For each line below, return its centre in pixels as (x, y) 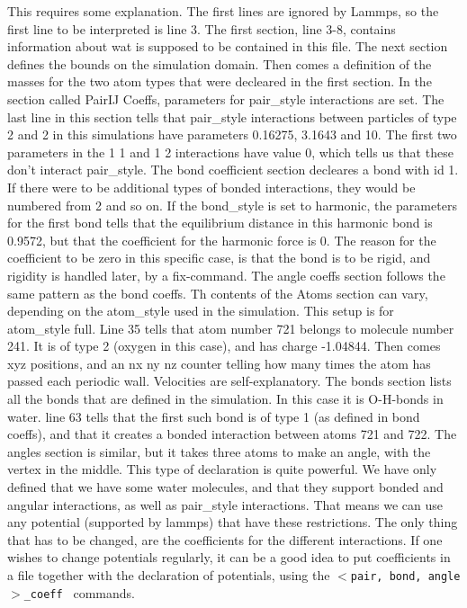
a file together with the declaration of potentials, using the (169, 575)
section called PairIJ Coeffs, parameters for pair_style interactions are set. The (226, 98)
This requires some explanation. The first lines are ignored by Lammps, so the (223, 11)
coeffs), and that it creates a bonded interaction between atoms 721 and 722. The (232, 434)
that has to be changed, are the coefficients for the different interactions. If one (225, 539)
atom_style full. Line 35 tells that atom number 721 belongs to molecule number (231, 328)
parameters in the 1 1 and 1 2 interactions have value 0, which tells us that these (230, 152)
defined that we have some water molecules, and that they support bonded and (225, 487)
